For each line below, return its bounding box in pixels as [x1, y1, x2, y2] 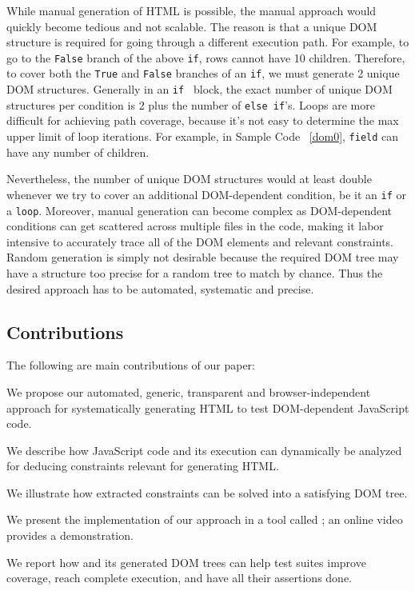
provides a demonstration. [6, 527, 134, 544]
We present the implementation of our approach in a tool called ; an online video [6, 511, 403, 528]
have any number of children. [6, 143, 150, 160]
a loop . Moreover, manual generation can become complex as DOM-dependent [6, 202, 393, 218]
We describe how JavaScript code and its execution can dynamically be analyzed [6, 441, 402, 458]
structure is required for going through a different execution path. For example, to [6, 34, 409, 50]
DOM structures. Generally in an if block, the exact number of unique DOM [6, 81, 393, 98]
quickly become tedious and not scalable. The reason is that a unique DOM [6, 18, 377, 34]
